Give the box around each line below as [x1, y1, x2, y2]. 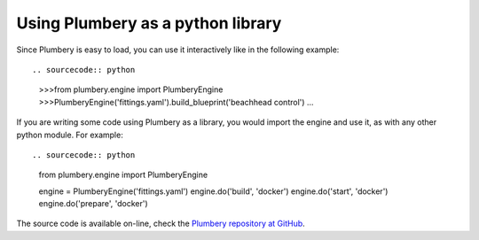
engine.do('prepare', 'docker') [38, 198, 148, 209]
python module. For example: [16, 129, 123, 140]
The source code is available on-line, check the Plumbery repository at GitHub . [16, 218, 305, 229]
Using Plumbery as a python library [16, 13, 282, 33]
